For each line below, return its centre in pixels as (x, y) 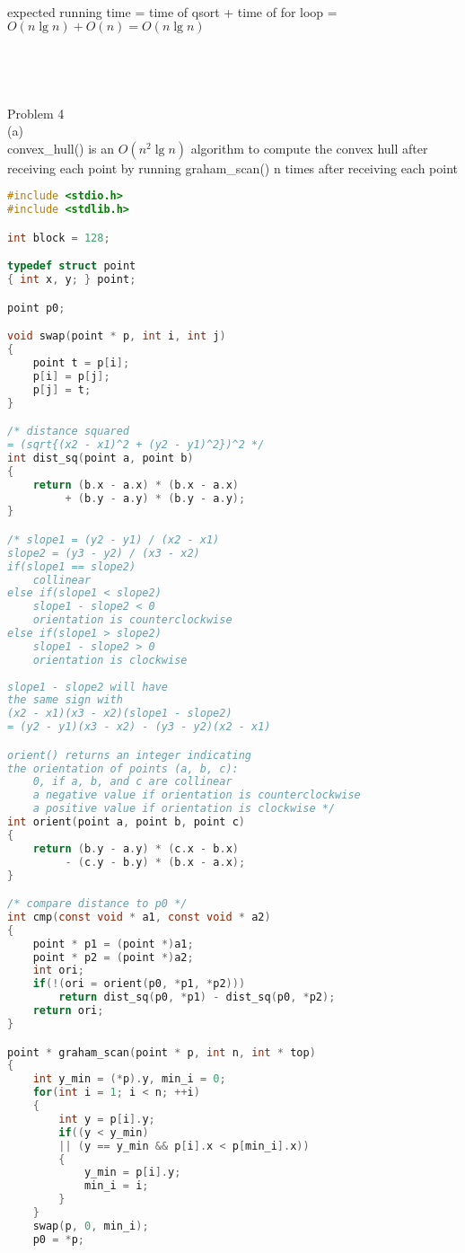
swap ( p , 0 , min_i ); (91, 1226)
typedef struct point (72, 266)
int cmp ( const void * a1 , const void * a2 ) (139, 917)
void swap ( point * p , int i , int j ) (117, 336)
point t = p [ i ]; (81, 362)
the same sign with (65, 700)
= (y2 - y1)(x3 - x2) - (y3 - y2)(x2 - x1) (139, 727)
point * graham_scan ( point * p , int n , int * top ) (162, 1052)
